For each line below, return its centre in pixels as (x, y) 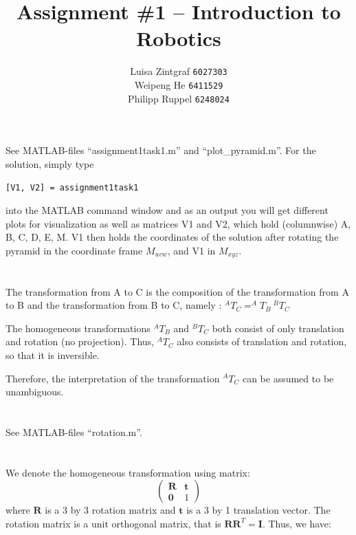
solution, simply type (50, 163)
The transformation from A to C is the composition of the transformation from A (177, 291)
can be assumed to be (288, 378)
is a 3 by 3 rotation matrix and (110, 510)
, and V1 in (191, 250)
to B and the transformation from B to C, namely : (114, 305)
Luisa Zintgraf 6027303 (179, 71)
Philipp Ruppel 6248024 (179, 98)
